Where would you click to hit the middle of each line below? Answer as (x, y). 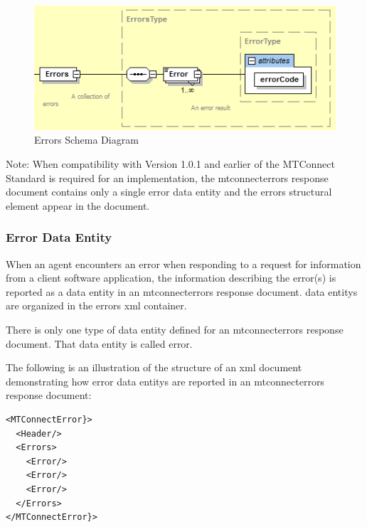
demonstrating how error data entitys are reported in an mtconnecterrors (165, 381)
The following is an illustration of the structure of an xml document (154, 367)
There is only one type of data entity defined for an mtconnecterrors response (175, 330)
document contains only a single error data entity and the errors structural (169, 192)
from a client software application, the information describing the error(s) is (171, 278)
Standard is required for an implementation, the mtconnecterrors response (167, 177)
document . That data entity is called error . (99, 343)
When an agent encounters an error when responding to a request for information (183, 263)
